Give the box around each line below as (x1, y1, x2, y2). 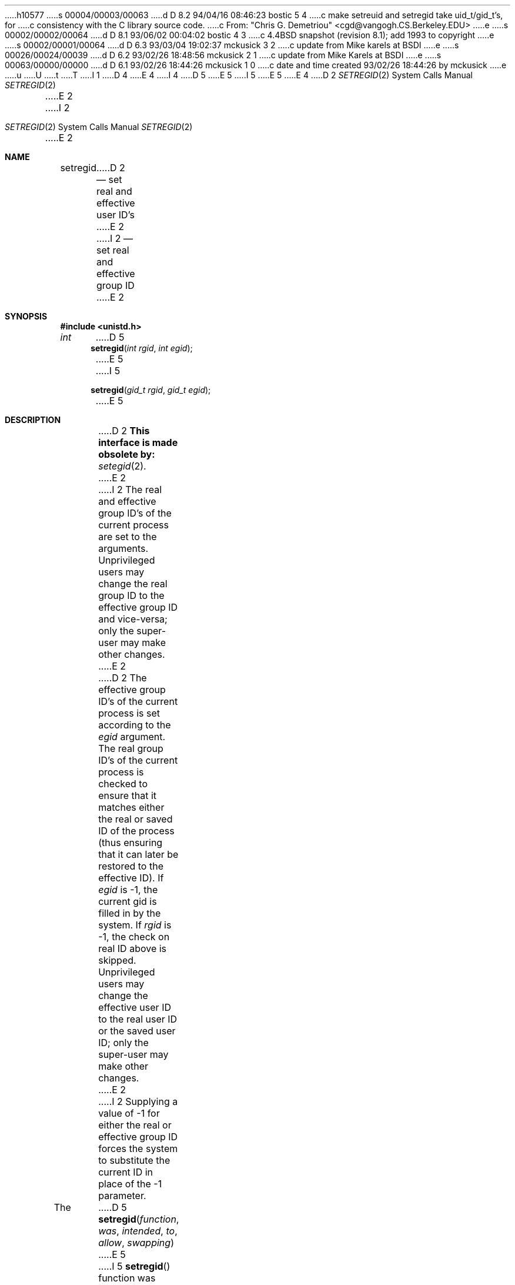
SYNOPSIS (5, 311, 48, 321)
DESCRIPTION (5, 415, 61, 425)
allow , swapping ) (98, 1237, 174, 1249)
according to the (98, 719, 171, 731)
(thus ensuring (98, 837, 163, 848)
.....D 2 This (98, 425, 150, 437)
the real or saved (98, 813, 173, 825)
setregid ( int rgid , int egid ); (91, 343, 193, 353)
